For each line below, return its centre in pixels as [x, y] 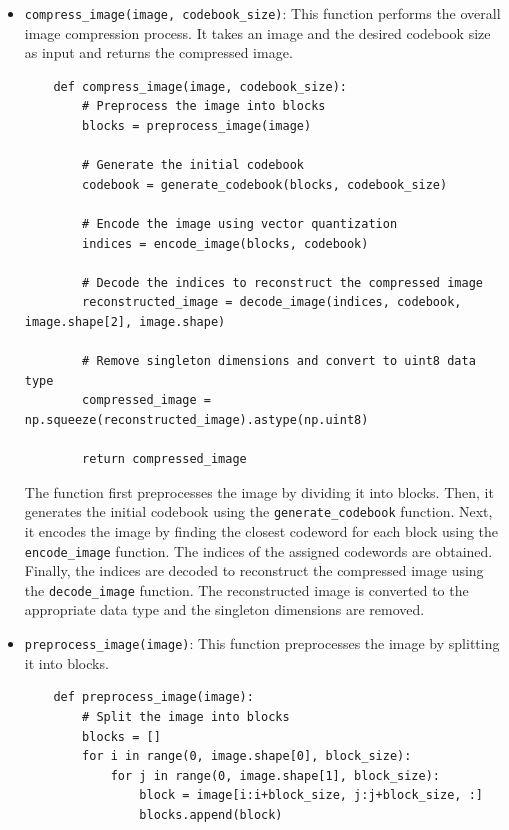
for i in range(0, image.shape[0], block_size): [247, 756]
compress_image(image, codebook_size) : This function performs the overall [262, 13]
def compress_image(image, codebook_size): [200, 86]
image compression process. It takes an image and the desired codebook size [257, 32]
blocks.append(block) [211, 814]
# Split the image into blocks [186, 716]
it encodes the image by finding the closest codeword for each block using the [261, 530]
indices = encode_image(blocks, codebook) [225, 243]
